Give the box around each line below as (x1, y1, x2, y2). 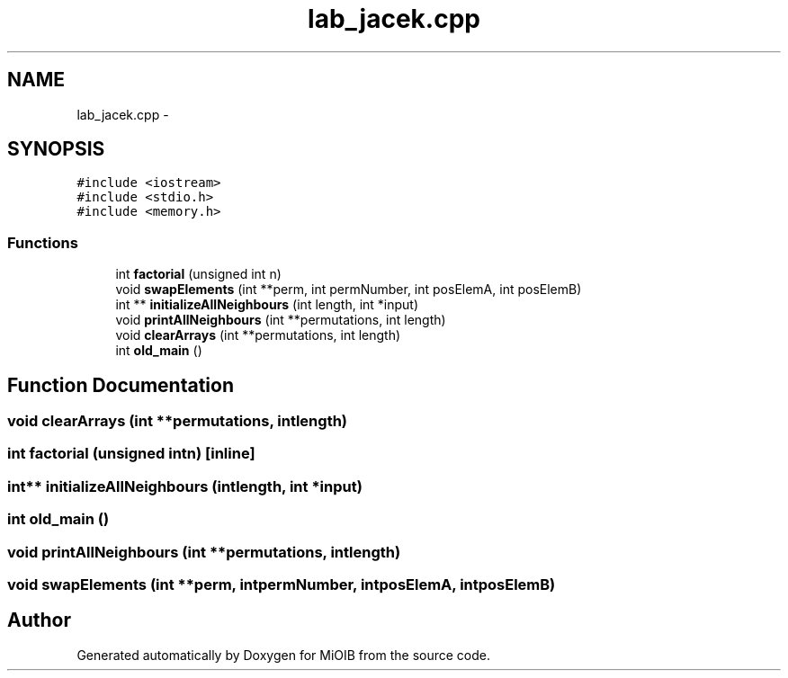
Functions (7, 233, 78, 252)
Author (7, 609, 71, 632)
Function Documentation (7, 373, 234, 397)
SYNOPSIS (7, 138, 105, 161)
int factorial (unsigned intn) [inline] (7, 444, 255, 463)
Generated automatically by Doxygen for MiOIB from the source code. (76, 647, 490, 663)
